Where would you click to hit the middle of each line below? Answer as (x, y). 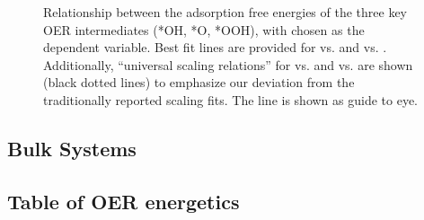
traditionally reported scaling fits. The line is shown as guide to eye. (231, 99)
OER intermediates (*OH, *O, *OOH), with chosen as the (204, 29)
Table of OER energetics (124, 201)
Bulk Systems (72, 148)
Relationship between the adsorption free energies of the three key (225, 12)
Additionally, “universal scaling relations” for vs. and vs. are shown (228, 64)
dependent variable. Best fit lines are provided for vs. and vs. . (215, 47)
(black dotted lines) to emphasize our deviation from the (199, 82)
